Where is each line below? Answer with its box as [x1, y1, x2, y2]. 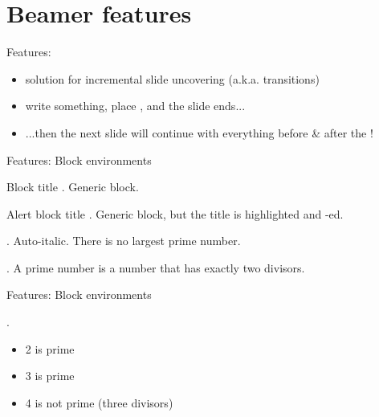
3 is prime [25, 367, 75, 384]
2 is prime [25, 340, 75, 357]
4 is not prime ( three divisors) [25, 394, 173, 411]
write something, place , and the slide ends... [25, 97, 246, 114]
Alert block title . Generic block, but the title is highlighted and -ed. [6, 205, 344, 222]
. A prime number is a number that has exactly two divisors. [6, 259, 305, 276]
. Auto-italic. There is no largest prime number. [6, 232, 241, 249]
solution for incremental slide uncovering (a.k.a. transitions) [25, 70, 320, 87]
